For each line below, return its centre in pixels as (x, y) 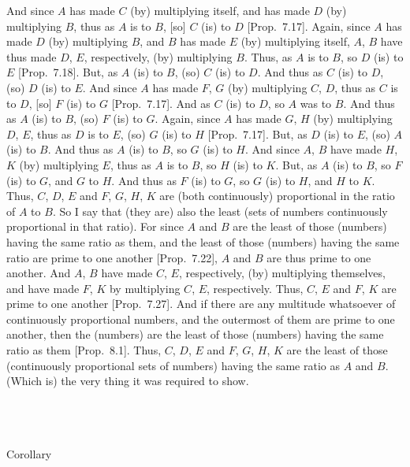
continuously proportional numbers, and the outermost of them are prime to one (201, 319)
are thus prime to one (319, 257)
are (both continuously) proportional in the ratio (277, 196)
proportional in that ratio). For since (95, 226)
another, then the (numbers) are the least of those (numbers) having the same (195, 334)
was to (316, 103)
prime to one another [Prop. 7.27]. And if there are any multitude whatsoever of (201, 304)
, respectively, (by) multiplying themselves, (282, 273)
